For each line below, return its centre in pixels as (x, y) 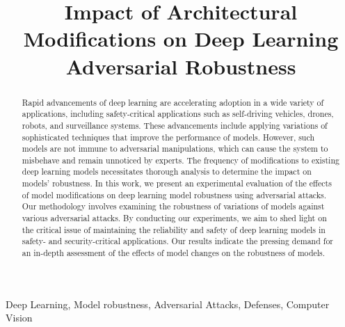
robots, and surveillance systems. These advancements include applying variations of (175, 125)
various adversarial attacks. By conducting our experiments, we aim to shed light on (174, 218)
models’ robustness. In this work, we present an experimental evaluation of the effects (177, 183)
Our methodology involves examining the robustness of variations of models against (173, 206)
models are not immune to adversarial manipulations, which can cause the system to (175, 149)
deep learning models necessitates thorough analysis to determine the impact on (167, 172)
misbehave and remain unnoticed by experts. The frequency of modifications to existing (180, 160)
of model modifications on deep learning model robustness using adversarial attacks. (174, 194)
